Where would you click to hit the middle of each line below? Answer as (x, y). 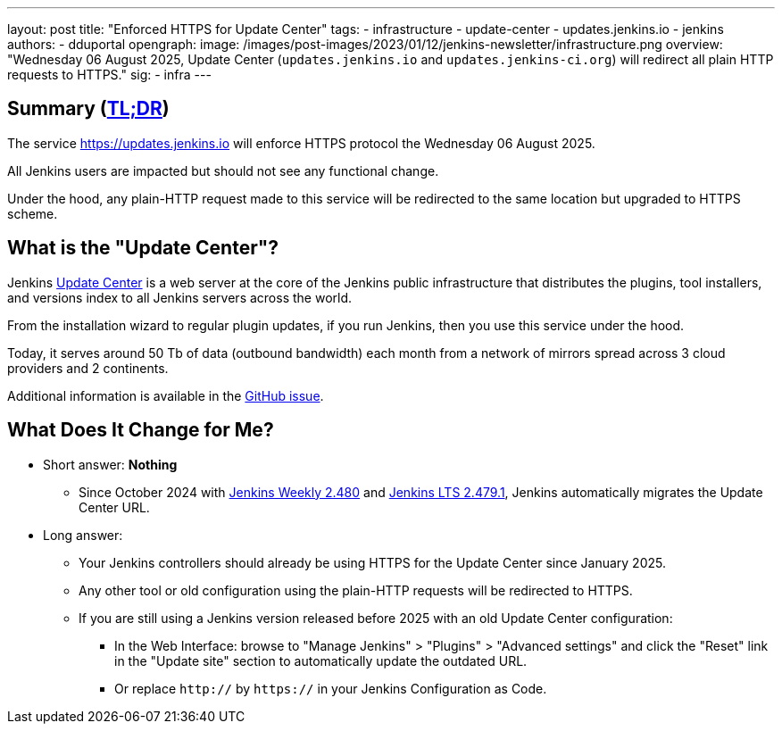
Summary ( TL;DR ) (88, 109)
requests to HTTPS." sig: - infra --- (109, 75)
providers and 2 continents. (88, 368)
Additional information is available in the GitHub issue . (166, 395)
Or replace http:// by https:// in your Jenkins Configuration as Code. (331, 688)
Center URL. (114, 507)
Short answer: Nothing (110, 464)
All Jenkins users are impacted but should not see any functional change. (223, 170)
